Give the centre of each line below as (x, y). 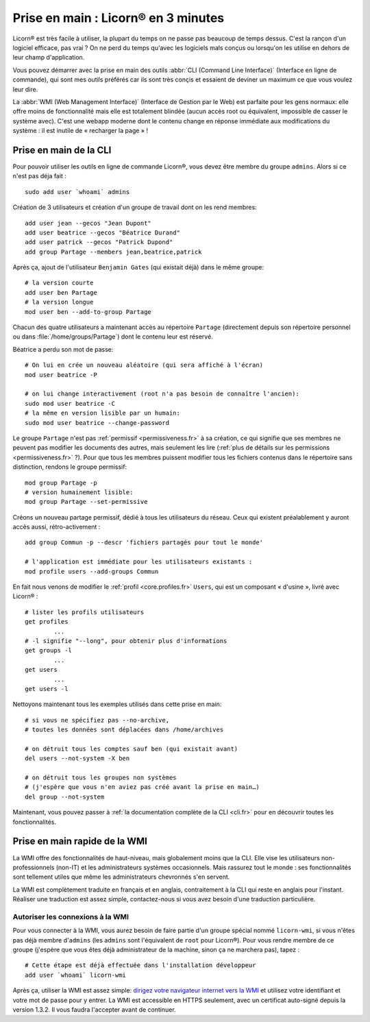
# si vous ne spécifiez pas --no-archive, (97, 720)
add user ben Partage (61, 292)
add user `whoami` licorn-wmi (76, 975)
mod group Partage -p (61, 483)
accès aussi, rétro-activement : (57, 527)
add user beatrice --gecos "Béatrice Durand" (103, 232)
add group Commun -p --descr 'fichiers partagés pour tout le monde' (144, 543)
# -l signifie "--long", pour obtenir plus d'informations (126, 641)
